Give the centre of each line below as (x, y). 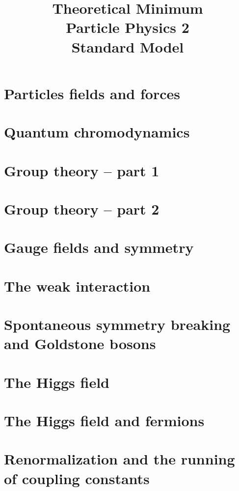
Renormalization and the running (119, 459)
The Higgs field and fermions (104, 420)
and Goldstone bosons (80, 343)
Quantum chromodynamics (97, 132)
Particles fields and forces (92, 93)
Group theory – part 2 (82, 208)
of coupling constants (77, 478)
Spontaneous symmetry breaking (117, 324)
